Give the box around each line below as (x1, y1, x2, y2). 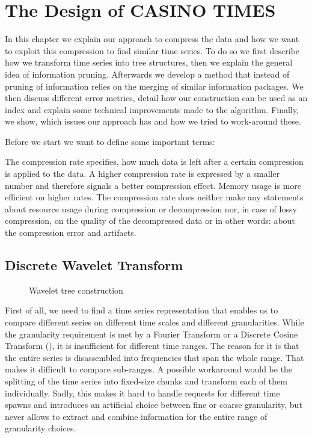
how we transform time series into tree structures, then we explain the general (5, 56, 293, 69)
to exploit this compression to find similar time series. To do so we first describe (5, 44, 300, 57)
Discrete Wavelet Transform (5, 256, 183, 274)
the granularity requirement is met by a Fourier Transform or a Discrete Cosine (5, 327, 298, 340)
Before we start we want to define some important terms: (5, 135, 215, 147)
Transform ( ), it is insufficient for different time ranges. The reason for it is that (5, 339, 299, 352)
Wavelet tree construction (29, 283, 123, 296)
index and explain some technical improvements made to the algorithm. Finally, (5, 103, 299, 116)
